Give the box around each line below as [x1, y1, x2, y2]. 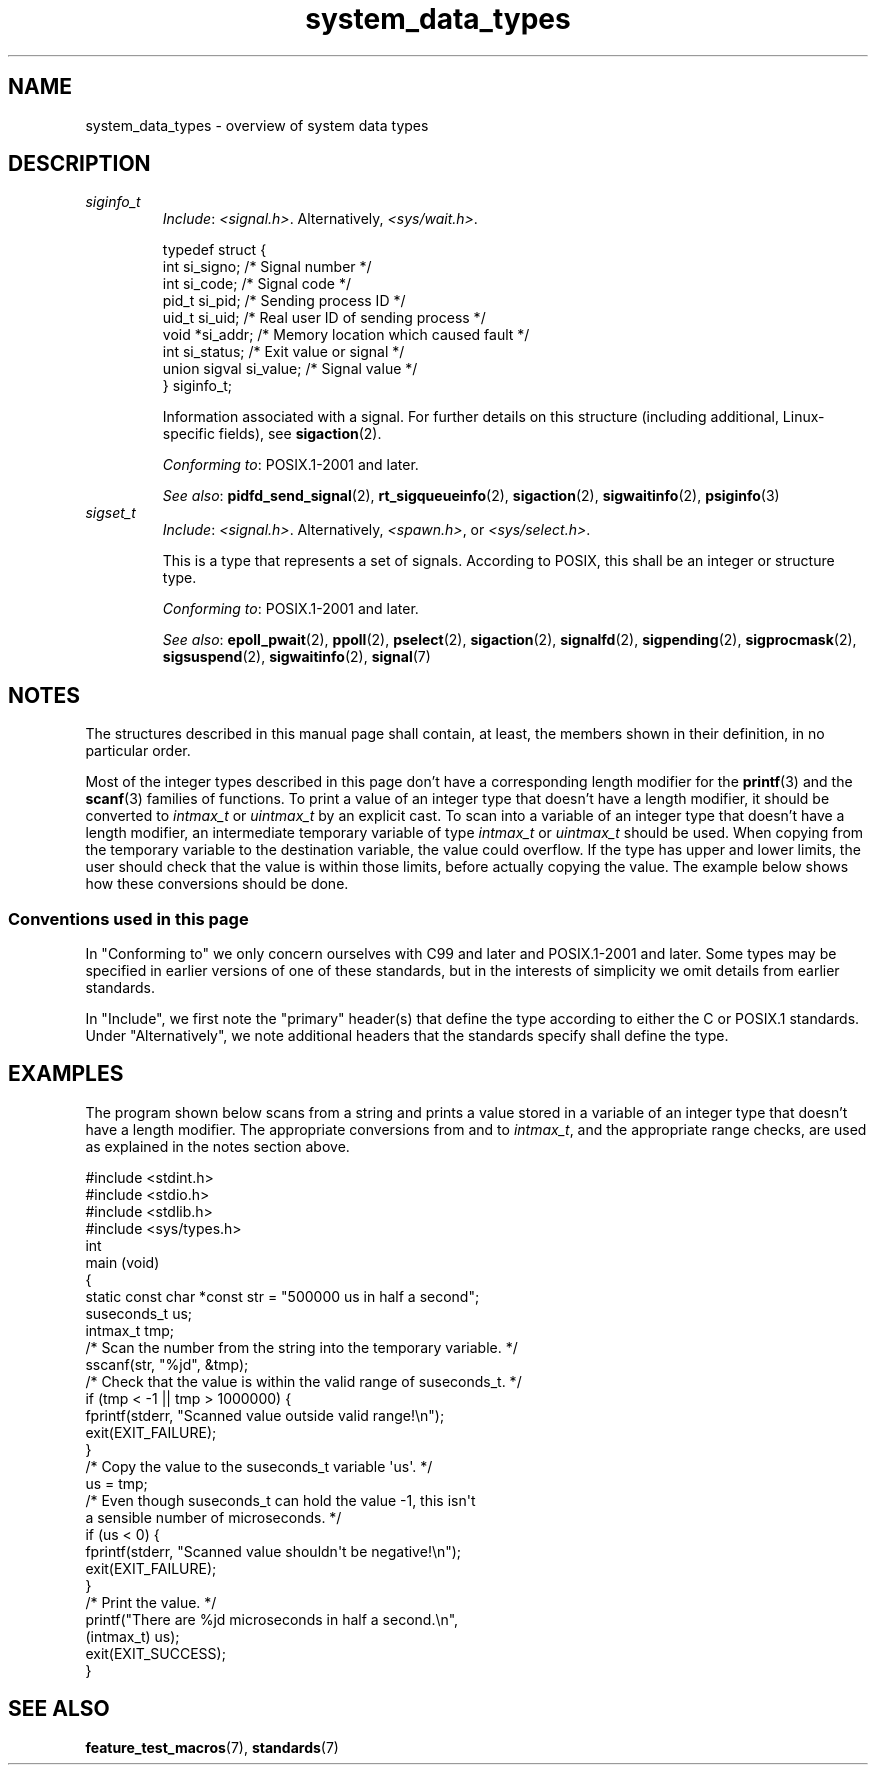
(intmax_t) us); [85, 1627, 180, 1645]
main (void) [85, 1253, 160, 1271]
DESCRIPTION [8, 151, 151, 177]
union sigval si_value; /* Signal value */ [162, 360, 418, 378]
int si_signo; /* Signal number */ [162, 258, 372, 276]
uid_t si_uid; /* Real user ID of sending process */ [162, 309, 486, 327]
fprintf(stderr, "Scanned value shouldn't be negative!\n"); [85, 1542, 462, 1560]
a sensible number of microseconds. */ [85, 1508, 342, 1526]
